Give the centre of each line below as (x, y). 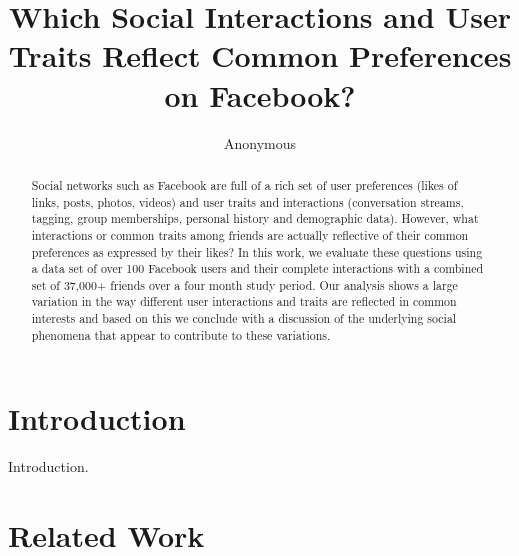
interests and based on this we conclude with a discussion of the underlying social (244, 318)
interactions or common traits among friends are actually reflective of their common (250, 234)
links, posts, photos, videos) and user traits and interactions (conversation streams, (247, 201)
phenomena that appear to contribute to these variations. (181, 334)
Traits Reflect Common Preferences (260, 55)
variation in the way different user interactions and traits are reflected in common (244, 301)
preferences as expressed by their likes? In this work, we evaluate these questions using (257, 251)
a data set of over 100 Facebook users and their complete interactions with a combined (257, 268)
